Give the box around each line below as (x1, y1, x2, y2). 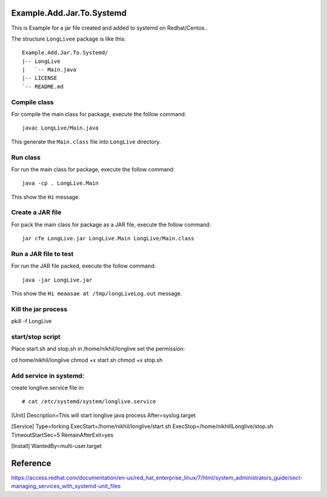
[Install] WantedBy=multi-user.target (11, 442, 102, 449)
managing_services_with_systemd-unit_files (11, 482, 121, 490)
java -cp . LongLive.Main (22, 180, 99, 187)
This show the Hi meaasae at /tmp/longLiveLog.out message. (11, 290, 182, 297)
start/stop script (11, 333, 61, 341)
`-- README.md (22, 83, 64, 90)
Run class (11, 153, 41, 162)
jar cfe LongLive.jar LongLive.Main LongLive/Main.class (22, 235, 195, 242)
